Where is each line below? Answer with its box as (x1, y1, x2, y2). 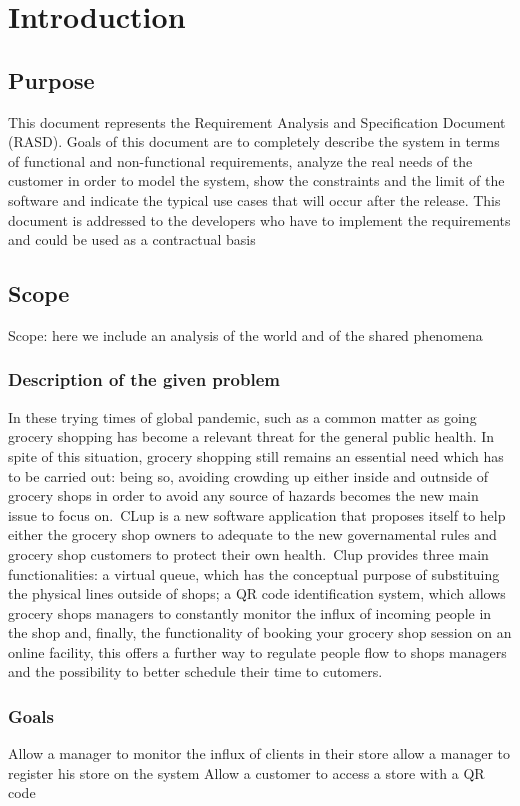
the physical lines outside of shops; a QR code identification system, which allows (8, 583, 506, 604)
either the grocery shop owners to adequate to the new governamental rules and (8, 524, 497, 545)
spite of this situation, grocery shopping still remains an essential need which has (8, 445, 504, 466)
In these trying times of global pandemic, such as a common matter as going (8, 406, 477, 427)
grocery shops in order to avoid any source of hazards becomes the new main (8, 485, 479, 506)
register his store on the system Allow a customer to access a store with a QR (8, 762, 485, 783)
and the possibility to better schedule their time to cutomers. (8, 661, 383, 682)
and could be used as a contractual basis (8, 229, 256, 250)
